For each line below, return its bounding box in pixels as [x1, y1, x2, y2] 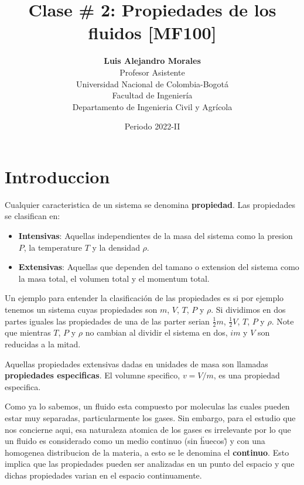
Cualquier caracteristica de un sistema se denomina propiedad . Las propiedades [5, 198, 295, 210]
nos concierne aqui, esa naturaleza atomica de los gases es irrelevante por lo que [5, 423, 291, 435]
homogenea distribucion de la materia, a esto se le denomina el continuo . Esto [5, 446, 289, 458]
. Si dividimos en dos [211, 303, 286, 315]
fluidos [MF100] [88, 21, 217, 45]
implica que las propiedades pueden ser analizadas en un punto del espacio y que [5, 457, 295, 470]
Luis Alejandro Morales [104, 54, 201, 67]
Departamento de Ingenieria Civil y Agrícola [72, 100, 233, 112]
